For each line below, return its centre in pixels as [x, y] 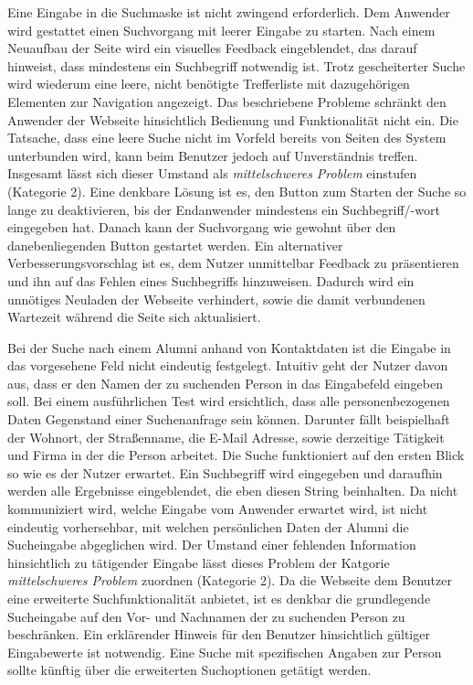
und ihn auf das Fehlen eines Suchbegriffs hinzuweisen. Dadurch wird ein [211, 280]
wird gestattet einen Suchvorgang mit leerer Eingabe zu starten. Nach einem [221, 30]
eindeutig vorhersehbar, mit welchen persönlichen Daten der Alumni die [208, 526]
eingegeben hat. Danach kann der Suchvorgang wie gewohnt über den [202, 227]
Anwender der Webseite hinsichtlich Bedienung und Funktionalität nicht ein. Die [233, 119]
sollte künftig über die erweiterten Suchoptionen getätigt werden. [189, 670]
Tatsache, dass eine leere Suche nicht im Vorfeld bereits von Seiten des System [227, 138]
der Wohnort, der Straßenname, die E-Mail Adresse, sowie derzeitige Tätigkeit [226, 437]
